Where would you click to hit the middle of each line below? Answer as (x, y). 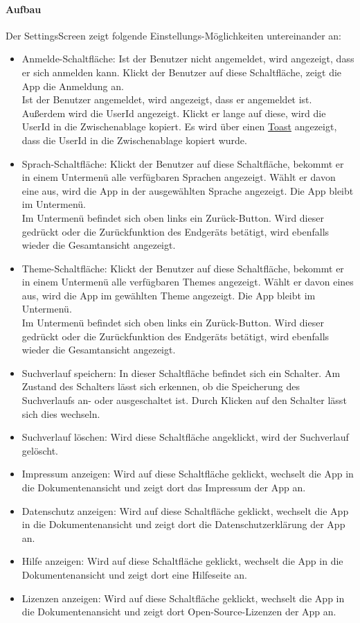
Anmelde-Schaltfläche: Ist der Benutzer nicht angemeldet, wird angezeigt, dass (188, 59)
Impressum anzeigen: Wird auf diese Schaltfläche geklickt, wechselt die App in (188, 474)
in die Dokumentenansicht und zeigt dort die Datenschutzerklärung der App (183, 524)
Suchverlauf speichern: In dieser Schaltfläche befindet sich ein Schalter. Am (181, 372)
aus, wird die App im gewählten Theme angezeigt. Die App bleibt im (169, 295)
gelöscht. (40, 450)
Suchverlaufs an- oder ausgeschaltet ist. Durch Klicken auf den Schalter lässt (184, 400)
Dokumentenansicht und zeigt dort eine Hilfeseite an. (134, 574)
